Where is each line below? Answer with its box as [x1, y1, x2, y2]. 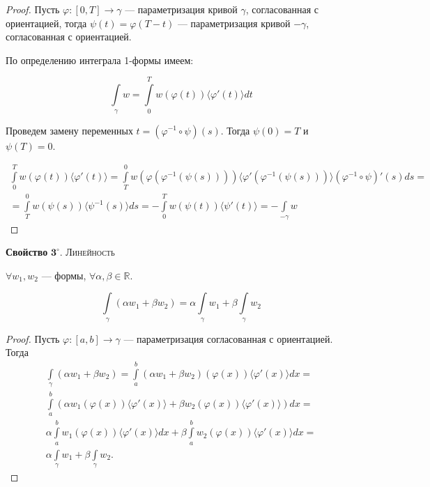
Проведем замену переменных [6, 123, 133, 137]
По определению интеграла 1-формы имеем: [6, 52, 194, 67]
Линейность [66, 245, 115, 259]
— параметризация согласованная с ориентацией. [123, 331, 333, 346]
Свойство [6, 245, 48, 259]
